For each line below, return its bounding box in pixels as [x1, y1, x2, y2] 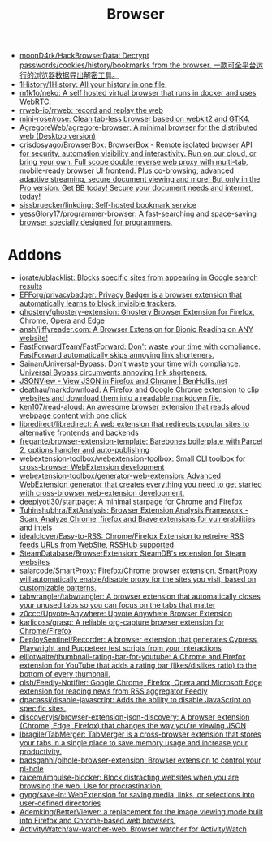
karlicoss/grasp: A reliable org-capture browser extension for [19, 617, 225, 627]
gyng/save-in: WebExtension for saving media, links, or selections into [19, 790, 255, 800]
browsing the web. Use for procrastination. [19, 781, 163, 791]
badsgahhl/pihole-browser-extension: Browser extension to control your [19, 755, 261, 765]
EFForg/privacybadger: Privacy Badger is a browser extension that [19, 290, 243, 300]
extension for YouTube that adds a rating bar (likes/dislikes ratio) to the [19, 660, 257, 670]
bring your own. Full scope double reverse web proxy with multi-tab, [19, 157, 248, 167]
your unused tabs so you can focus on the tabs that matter [19, 600, 216, 610]
